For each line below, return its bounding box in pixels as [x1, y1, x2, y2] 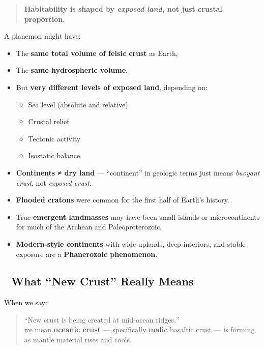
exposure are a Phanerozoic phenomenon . [16, 248, 158, 259]
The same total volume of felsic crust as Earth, [16, 47, 178, 58]
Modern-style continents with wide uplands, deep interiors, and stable [16, 238, 246, 249]
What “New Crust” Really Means [11, 273, 194, 289]
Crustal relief [28, 116, 69, 127]
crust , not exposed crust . [16, 177, 92, 188]
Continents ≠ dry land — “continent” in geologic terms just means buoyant [16, 167, 260, 178]
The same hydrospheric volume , [16, 65, 128, 75]
